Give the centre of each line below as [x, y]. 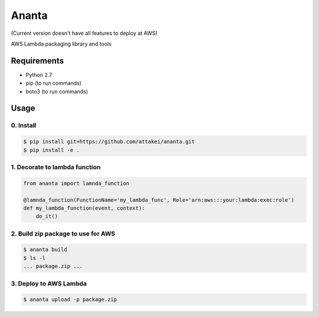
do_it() [47, 216]
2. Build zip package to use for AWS [63, 234]
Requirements [38, 61]
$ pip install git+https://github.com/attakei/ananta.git [109, 142]
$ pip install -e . [51, 150]
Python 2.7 [39, 75]
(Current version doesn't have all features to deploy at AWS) [84, 33]
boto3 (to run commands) [57, 91]
